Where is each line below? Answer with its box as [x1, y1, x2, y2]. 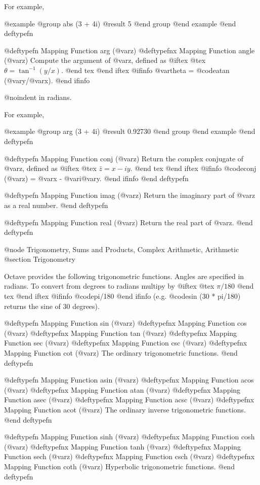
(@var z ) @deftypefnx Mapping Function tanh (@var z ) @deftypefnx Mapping [4, 441, 241, 452]
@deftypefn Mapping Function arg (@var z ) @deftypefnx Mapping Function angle [4, 45, 255, 55]
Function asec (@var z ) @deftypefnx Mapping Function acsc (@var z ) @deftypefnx [4, 394, 254, 405]
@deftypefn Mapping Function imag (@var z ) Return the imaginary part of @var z [4, 190, 255, 200]
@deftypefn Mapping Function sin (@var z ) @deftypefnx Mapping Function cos [4, 318, 247, 328]
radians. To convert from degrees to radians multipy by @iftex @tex [4, 281, 214, 291]
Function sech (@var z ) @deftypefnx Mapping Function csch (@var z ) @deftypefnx [4, 451, 255, 462]
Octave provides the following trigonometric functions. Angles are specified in [4, 270, 244, 281]
